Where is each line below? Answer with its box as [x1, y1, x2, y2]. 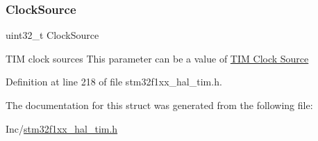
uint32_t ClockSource [6, 28, 99, 42]
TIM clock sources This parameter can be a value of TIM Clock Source [6, 51, 309, 65]
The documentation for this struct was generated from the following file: [6, 98, 313, 112]
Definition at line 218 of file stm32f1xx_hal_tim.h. [6, 74, 222, 89]
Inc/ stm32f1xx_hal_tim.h [6, 121, 118, 135]
